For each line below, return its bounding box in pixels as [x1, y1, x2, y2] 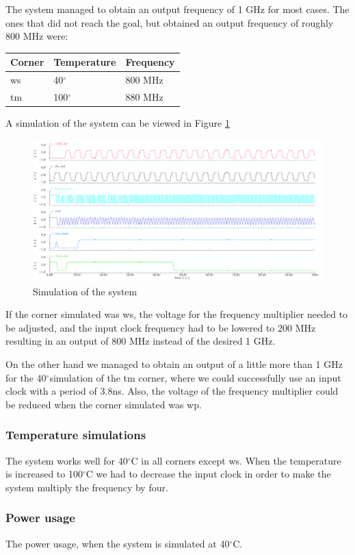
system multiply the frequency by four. [5, 480, 168, 494]
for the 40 [5, 370, 47, 384]
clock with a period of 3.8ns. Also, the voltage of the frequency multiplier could [5, 384, 339, 398]
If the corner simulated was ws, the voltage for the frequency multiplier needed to [5, 307, 348, 321]
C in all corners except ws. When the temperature [131, 453, 341, 467]
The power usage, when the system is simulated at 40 [5, 536, 230, 550]
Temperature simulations [5, 426, 146, 443]
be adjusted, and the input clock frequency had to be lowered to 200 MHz [5, 320, 316, 334]
